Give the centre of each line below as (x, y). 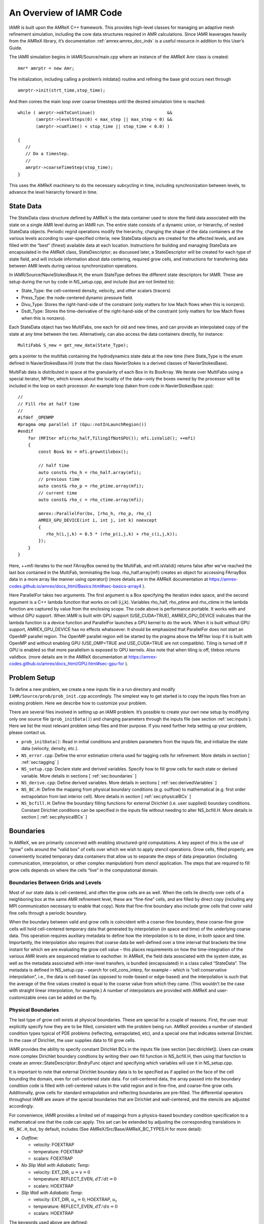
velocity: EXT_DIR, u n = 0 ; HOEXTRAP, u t (75, 1200)
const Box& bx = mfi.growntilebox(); (84, 452)
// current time (58, 493)
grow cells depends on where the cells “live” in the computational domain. (84, 870)
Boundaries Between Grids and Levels (55, 883)
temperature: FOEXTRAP (58, 1152)
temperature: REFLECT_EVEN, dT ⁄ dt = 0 (75, 1179)
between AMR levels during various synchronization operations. (73, 266)
